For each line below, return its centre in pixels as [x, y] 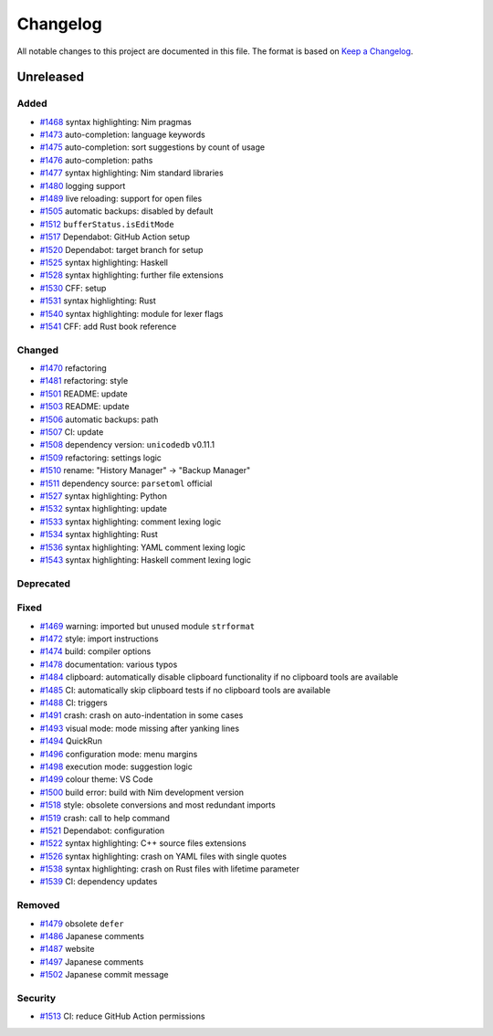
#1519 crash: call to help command [105, 818]
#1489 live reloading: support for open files [121, 199]
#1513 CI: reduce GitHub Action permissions [122, 1016]
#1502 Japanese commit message [104, 975]
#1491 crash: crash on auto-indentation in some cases [142, 715]
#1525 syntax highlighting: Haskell [104, 262]
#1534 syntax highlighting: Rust [99, 534]
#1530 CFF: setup [73, 288]
